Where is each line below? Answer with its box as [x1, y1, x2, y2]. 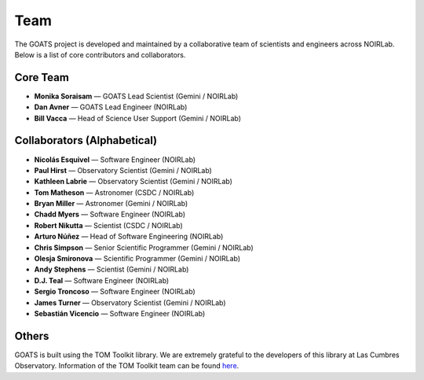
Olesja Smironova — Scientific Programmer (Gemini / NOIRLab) [34, 254, 241, 264]
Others [14, 329, 49, 342]
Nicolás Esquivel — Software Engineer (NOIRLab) [34, 154, 196, 164]
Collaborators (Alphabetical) [14, 134, 157, 147]
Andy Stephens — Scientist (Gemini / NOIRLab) [34, 264, 189, 275]
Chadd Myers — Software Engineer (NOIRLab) [34, 209, 186, 220]
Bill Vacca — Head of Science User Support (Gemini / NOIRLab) [34, 113, 242, 123]
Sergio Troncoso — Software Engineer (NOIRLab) [34, 287, 196, 297]
